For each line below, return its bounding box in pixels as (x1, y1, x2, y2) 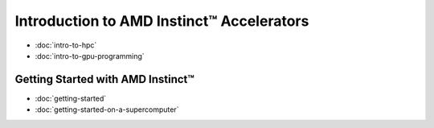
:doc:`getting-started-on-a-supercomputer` (35, 105, 179, 114)
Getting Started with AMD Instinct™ (14, 72, 194, 86)
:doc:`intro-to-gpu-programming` (35, 51, 145, 60)
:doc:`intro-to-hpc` (35, 40, 97, 50)
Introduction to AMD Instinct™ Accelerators (14, 12, 309, 30)
